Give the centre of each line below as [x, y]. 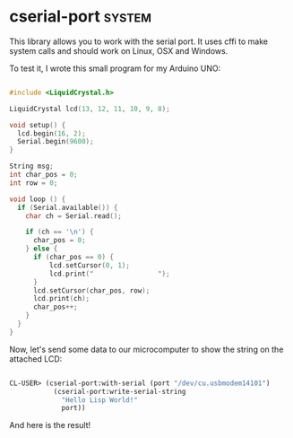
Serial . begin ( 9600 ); [56, 142]
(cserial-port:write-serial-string [120, 391]
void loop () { [38, 199]
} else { [42, 249]
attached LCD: [36, 359]
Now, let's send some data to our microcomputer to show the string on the [146, 349]
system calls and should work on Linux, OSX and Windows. [119, 50]
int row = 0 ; [34, 183]
